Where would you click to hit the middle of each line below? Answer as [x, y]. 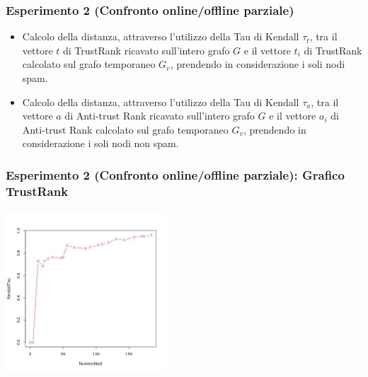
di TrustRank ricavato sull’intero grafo [146, 50]
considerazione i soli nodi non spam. [100, 143]
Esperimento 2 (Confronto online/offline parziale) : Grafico [175, 174]
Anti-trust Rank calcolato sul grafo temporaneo [125, 129]
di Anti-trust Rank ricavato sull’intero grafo [160, 116]
